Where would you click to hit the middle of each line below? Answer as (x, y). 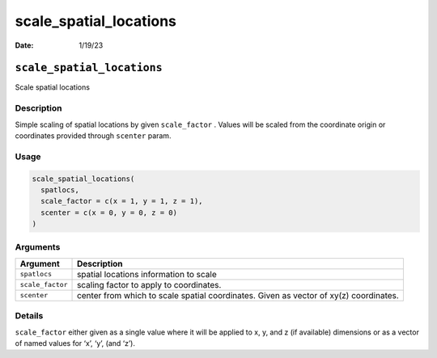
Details (29, 316)
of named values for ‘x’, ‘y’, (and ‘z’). (75, 343)
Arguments (38, 247)
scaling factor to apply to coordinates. (149, 284)
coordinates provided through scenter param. (93, 135)
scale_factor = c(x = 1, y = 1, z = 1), (122, 201)
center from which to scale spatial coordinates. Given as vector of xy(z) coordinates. (238, 295)
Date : (24, 45)
